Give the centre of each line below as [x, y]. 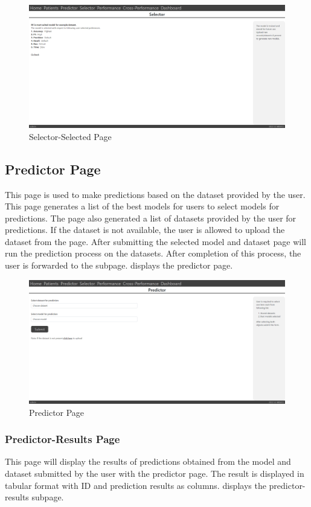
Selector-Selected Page [70, 136]
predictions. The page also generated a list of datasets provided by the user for [151, 218]
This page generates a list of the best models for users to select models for [142, 206]
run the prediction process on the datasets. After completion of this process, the [153, 253]
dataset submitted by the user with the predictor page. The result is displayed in [155, 474]
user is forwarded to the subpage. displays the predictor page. [119, 265]
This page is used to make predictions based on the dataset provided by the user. [155, 194]
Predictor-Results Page [63, 439]
